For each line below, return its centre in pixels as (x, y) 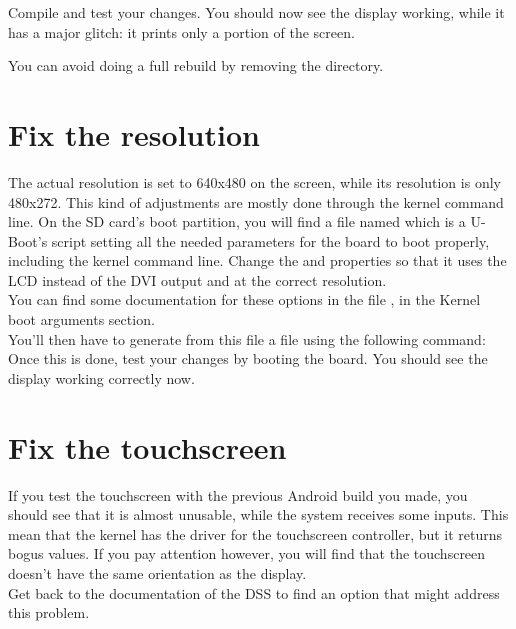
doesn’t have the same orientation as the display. (157, 572)
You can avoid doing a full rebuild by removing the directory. (196, 65)
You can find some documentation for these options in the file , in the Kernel (244, 299)
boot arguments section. (81, 319)
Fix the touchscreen (147, 446)
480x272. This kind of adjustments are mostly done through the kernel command (256, 201)
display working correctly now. (101, 377)
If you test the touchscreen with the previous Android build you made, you (238, 494)
